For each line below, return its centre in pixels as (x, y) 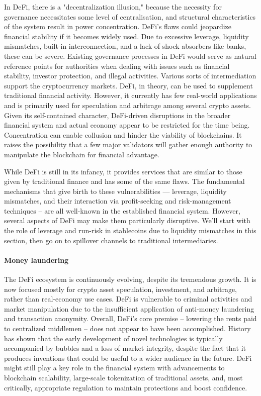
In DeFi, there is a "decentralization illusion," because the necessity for (113, 7)
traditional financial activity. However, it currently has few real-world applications (130, 95)
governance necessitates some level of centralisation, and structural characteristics (130, 16)
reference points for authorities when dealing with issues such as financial (117, 66)
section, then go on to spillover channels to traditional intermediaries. (111, 240)
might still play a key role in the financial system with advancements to (114, 368)
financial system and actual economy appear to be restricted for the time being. (127, 125)
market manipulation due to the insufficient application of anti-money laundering (129, 308)
